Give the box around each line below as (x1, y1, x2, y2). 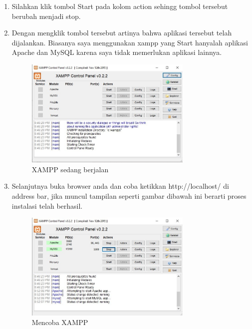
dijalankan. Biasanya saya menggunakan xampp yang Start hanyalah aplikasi (11, 37, 248, 47)
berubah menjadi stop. (11, 10, 81, 21)
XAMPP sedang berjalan (31, 164, 109, 174)
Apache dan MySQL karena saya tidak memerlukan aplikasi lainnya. (11, 47, 222, 57)
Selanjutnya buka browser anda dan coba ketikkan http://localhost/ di (11, 181, 229, 191)
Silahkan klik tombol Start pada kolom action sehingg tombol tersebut (11, 1, 228, 11)
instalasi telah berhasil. (11, 200, 83, 211)
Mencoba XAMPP (31, 317, 88, 328)
